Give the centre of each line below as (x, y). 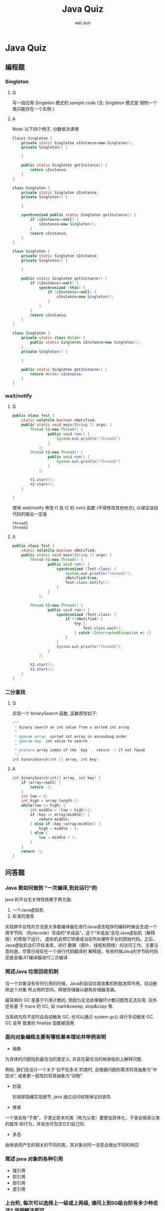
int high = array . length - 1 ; (50, 801)
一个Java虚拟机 (28, 910)
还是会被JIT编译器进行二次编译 (36, 958)
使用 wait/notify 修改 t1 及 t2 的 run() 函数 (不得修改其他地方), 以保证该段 (85, 508)
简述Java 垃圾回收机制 (32, 971)
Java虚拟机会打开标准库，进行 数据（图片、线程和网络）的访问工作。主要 (80, 945)
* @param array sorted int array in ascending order (71, 736)
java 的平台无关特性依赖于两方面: (39, 899)
